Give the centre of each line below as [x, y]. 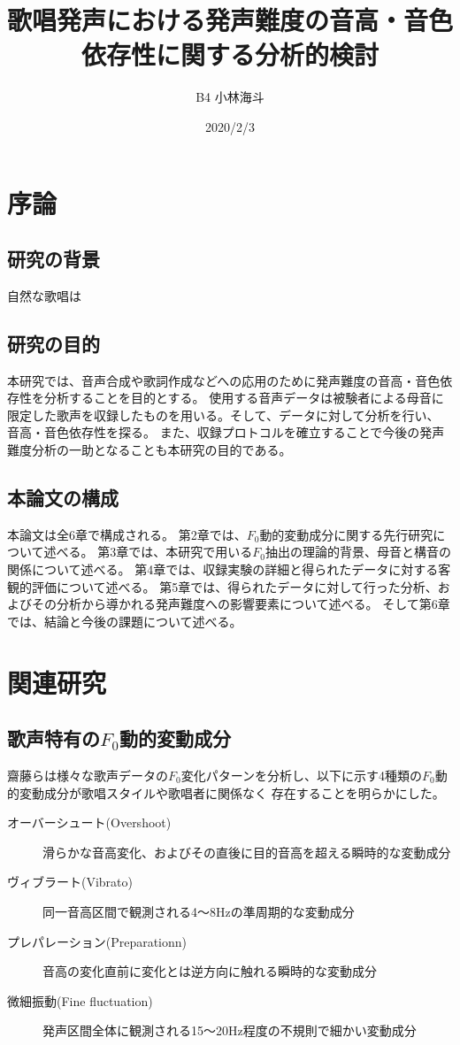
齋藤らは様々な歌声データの [88, 775]
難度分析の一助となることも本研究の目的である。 [149, 450]
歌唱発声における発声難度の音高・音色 [230, 20]
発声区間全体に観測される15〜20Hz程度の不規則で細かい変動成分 [230, 1030]
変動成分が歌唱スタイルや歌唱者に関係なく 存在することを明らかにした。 [232, 792]
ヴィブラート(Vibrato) [70, 882]
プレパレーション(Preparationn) [97, 941]
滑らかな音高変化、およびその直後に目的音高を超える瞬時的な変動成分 [247, 852]
